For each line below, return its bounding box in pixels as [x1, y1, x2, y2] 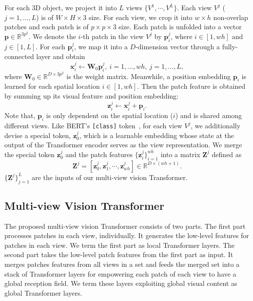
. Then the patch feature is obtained [137, 81, 246, 91]
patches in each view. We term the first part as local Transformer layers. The [4, 240, 235, 250]
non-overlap [213, 12, 248, 22]
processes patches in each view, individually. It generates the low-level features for [4, 230, 249, 241]
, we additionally [191, 120, 241, 131]
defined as [212, 149, 242, 159]
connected [4, 51, 34, 61]
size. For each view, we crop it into [88, 12, 193, 22]
